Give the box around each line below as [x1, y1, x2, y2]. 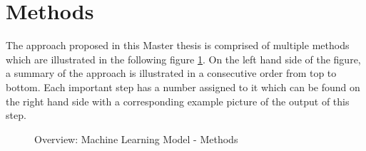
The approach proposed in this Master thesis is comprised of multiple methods [6, 38, 350, 53]
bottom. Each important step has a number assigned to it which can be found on [6, 79, 360, 94]
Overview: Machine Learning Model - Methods [34, 131, 238, 146]
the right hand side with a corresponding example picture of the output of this [6, 93, 350, 108]
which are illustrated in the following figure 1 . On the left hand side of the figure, [6, 51, 361, 66]
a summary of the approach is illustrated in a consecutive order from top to [6, 66, 337, 80]
